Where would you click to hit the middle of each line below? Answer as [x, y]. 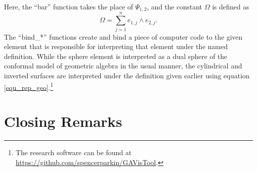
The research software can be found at [74, 152]
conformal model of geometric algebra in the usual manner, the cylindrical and [123, 66]
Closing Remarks [63, 121]
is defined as [231, 6]
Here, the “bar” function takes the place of [69, 6]
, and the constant [175, 6]
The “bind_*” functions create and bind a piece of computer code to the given [123, 36]
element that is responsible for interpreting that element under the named [116, 46]
